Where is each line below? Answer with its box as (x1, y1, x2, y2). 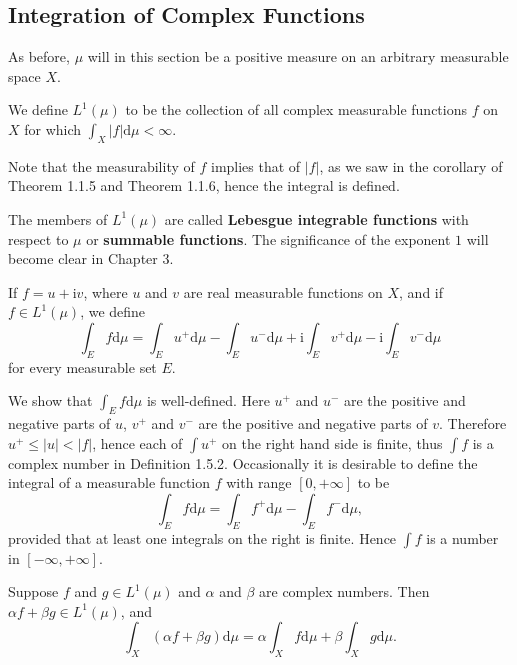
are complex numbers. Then (259, 581, 430, 602)
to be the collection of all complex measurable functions (125, 99, 468, 120)
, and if (399, 281, 444, 302)
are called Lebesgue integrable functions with (164, 208, 469, 229)
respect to (8, 228, 69, 249)
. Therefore (438, 413, 507, 434)
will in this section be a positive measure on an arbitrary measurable (87, 46, 509, 67)
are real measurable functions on (183, 281, 383, 302)
